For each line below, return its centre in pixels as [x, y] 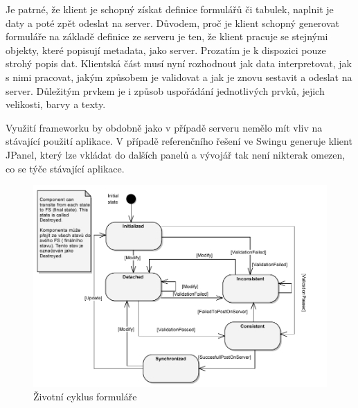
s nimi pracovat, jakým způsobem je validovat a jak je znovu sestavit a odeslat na [179, 77]
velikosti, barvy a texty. [56, 104]
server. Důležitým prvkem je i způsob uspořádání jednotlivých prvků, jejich [165, 90]
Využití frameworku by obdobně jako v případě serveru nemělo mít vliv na [164, 127]
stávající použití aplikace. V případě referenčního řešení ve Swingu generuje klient [179, 141]
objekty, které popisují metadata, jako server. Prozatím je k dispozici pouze [166, 50]
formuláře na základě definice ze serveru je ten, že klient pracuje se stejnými [167, 36]
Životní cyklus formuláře [85, 397]
